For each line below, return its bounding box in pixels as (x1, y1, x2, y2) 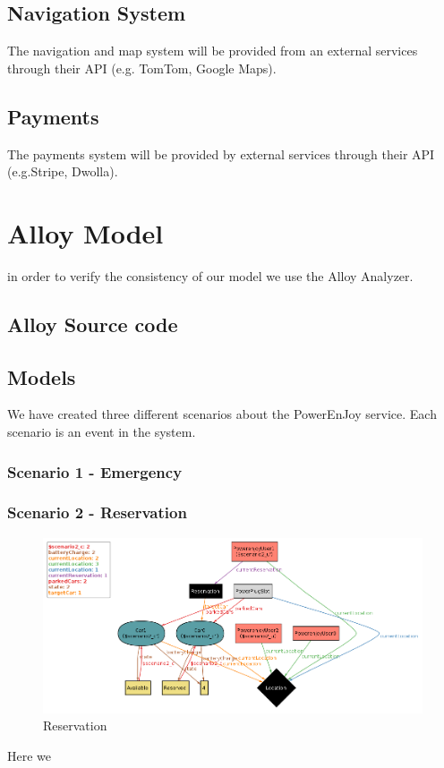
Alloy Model (7, 214, 164, 251)
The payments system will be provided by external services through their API (7, 144, 435, 163)
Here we (7, 746, 52, 764)
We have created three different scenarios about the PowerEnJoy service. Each (7, 405, 437, 423)
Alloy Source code (7, 310, 178, 337)
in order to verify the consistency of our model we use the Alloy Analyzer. (7, 266, 414, 285)
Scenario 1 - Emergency (7, 460, 183, 482)
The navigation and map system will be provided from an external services (7, 41, 418, 60)
